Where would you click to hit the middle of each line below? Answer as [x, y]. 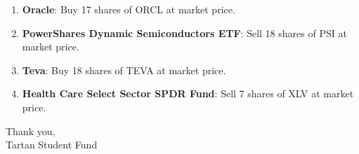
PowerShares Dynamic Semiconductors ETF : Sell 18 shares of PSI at [184, 33]
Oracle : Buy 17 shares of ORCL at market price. [129, 9]
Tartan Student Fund [52, 145]
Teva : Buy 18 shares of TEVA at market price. [124, 70]
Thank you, [31, 131]
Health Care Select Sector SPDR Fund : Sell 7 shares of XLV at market [188, 93]
